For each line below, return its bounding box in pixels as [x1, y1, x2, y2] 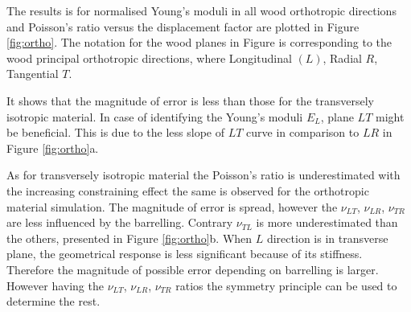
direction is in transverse [266, 229, 388, 246]
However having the [6, 277, 104, 294]
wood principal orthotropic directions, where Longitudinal [6, 49, 292, 66]
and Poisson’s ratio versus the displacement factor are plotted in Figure [6, 18, 360, 35]
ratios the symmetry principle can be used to [175, 277, 397, 294]
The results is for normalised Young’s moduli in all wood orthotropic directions [6, 2, 397, 18]
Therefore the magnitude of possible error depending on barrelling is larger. [6, 261, 379, 277]
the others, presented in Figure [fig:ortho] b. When [6, 229, 253, 246]
